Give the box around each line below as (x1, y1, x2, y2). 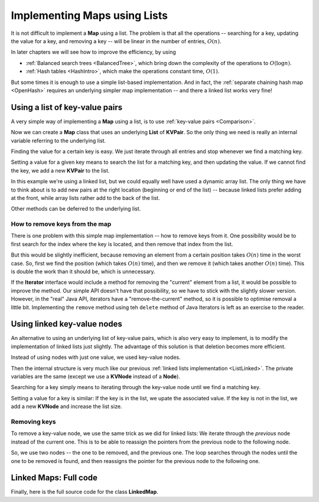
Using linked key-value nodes (11, 319, 122, 329)
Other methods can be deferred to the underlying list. (11, 205, 141, 212)
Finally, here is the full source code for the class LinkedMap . (11, 488, 159, 495)
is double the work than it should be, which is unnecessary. (11, 268, 156, 275)
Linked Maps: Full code (11, 473, 97, 483)
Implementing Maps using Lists (11, 9, 168, 22)
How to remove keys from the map (11, 220, 112, 228)
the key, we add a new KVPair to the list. (11, 167, 110, 174)
